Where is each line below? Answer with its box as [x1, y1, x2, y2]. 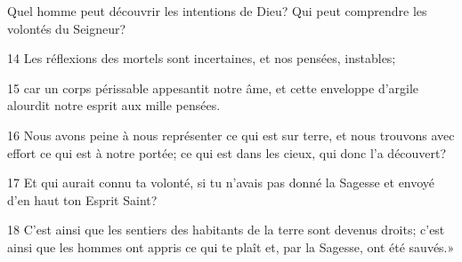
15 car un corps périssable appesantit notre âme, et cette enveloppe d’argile [7, 78, 419, 97]
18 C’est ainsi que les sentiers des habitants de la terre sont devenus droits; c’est [7, 220, 445, 239]
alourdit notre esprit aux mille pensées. [7, 96, 221, 115]
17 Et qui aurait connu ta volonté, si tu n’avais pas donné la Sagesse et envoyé [7, 173, 435, 192]
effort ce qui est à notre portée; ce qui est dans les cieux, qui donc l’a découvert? [7, 143, 447, 162]
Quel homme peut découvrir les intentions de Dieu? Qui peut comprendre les [7, 2, 427, 20]
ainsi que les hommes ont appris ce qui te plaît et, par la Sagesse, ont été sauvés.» [7, 237, 455, 256]
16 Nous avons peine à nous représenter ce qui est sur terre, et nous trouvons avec [7, 125, 455, 144]
